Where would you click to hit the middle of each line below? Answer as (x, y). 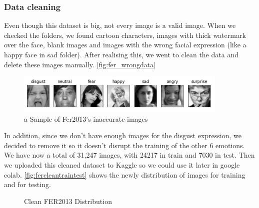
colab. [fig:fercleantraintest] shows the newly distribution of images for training (125, 174)
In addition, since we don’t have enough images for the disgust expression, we (123, 135)
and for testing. (27, 184)
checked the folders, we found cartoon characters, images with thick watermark (125, 35)
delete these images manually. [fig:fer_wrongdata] (80, 64)
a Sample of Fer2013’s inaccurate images (86, 118)
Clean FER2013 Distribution (68, 201)
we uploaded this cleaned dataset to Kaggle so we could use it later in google (122, 164)
